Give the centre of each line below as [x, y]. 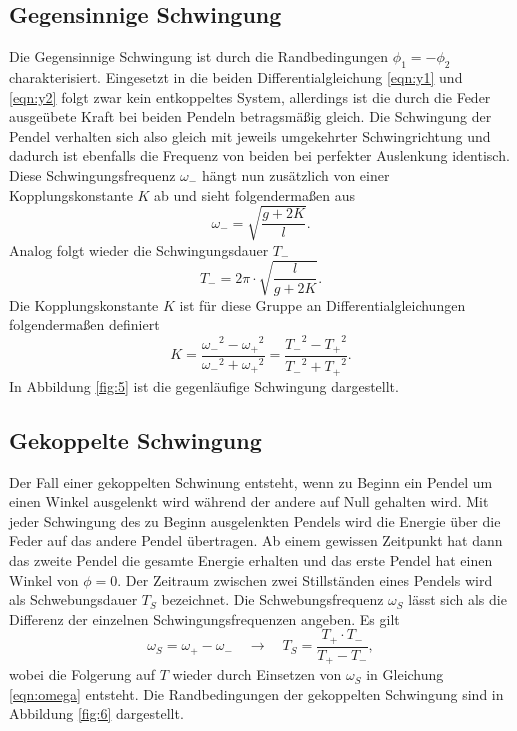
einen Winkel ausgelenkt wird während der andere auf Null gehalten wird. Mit [249, 501]
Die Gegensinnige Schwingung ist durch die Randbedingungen [199, 56]
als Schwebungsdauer [73, 599]
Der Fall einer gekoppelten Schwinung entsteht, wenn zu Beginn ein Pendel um [251, 481]
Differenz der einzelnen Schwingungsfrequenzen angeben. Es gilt [204, 618]
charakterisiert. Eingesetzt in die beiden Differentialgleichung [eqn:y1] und [236, 77]
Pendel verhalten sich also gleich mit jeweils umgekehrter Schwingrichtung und [250, 135]
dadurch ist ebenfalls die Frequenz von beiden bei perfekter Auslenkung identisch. [259, 155]
